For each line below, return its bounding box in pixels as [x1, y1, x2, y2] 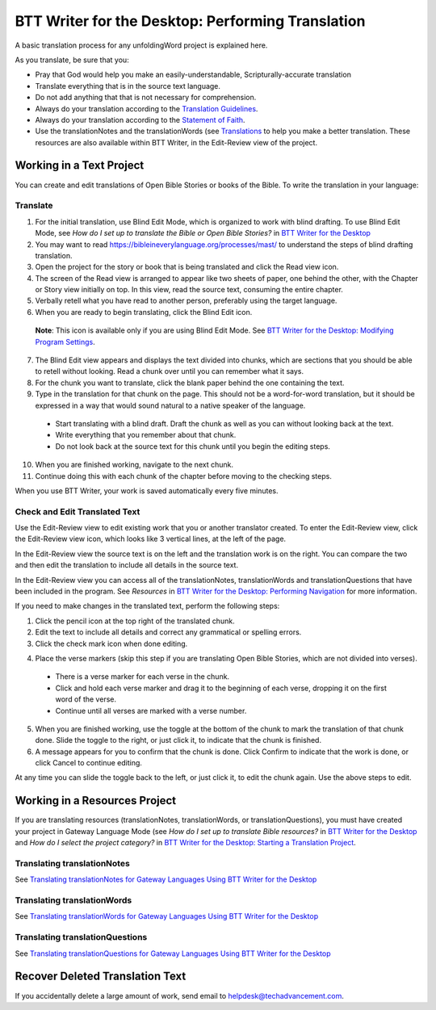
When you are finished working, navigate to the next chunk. [35, 460, 234, 470]
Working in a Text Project [15, 158, 145, 173]
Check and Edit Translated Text [15, 505, 140, 517]
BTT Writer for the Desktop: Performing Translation [15, 12, 366, 30]
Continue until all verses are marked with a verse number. [55, 706, 247, 715]
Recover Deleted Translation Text [15, 970, 187, 983]
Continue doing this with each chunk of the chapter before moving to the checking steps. [35, 471, 333, 480]
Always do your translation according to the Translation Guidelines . [35, 103, 258, 113]
